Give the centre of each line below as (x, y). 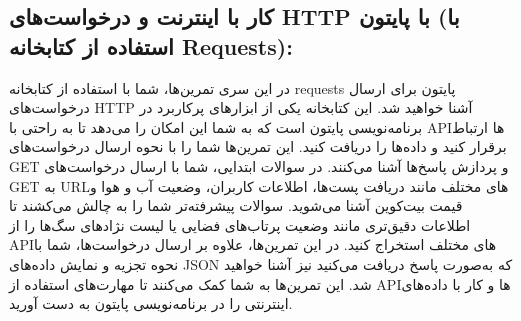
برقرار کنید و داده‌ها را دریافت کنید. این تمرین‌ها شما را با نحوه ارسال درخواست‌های (258, 146)
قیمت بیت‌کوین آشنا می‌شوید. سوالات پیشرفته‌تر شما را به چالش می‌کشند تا (236, 205)
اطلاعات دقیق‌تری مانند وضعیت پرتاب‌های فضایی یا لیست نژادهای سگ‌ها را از (240, 224)
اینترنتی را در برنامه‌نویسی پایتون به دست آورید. (151, 303)
